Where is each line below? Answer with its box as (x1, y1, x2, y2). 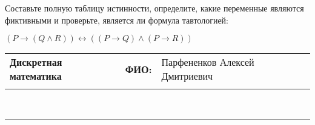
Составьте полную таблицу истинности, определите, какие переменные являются (5, 2, 304, 14)
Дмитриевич (161, 69, 213, 83)
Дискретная (10, 55, 62, 69)
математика (10, 69, 62, 83)
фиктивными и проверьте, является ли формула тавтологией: (5, 13, 228, 26)
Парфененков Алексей (161, 55, 254, 69)
